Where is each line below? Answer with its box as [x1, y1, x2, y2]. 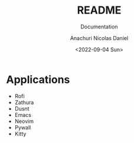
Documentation [80, 23, 118, 30]
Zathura [14, 99, 34, 106]
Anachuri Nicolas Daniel [70, 34, 129, 41]
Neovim [14, 118, 34, 125]
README [77, 4, 122, 17]
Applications [6, 73, 70, 86]
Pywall [14, 123, 31, 131]
